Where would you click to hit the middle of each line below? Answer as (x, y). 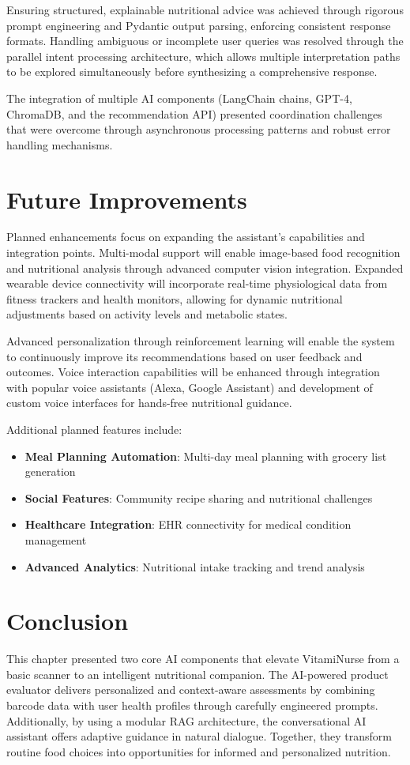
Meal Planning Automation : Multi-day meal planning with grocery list (206, 456)
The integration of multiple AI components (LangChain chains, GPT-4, (179, 98)
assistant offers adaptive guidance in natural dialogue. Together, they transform (199, 736)
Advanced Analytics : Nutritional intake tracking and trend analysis (195, 566)
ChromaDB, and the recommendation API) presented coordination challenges (194, 113)
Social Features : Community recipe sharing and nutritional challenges (199, 497)
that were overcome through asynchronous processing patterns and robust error (199, 129)
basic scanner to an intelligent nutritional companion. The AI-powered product (197, 674)
